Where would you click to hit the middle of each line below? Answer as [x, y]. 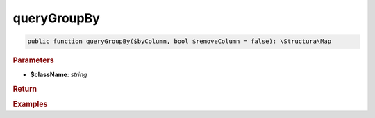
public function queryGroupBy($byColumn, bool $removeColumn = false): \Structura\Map [180, 41]
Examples [30, 104]
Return [25, 89]
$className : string [59, 75]
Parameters [34, 60]
